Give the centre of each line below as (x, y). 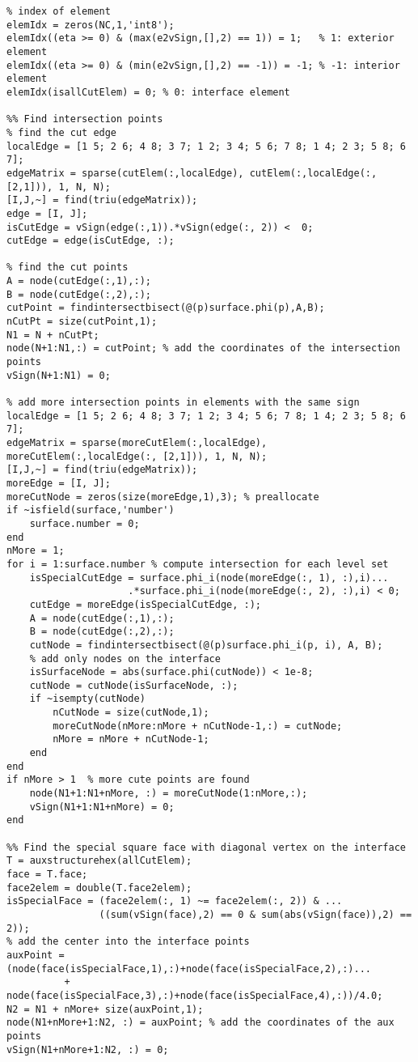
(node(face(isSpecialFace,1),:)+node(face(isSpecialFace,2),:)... (189, 969)
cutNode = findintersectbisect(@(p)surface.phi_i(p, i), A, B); (206, 645)
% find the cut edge (62, 132)
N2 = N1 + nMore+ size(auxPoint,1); (105, 1009)
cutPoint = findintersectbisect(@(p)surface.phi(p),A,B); (166, 308)
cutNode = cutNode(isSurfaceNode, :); (134, 685)
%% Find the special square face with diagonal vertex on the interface (206, 847)
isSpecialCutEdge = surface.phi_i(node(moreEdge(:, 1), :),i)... (209, 578)
